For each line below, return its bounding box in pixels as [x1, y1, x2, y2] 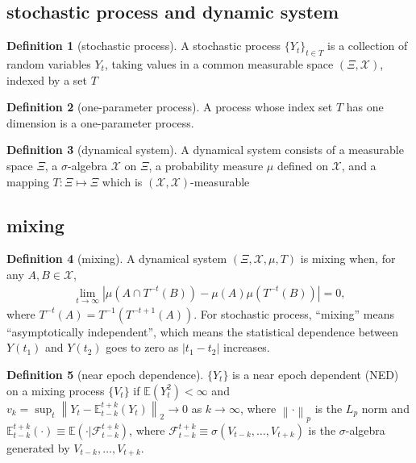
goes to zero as [106, 339, 179, 356]
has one [346, 98, 384, 115]
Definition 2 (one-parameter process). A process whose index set [6, 98, 333, 115]
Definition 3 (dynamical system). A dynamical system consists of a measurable [6, 141, 404, 158]
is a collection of [327, 37, 408, 54]
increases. [223, 339, 270, 356]
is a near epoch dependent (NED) [232, 365, 399, 382]
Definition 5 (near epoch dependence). [6, 365, 204, 382]
